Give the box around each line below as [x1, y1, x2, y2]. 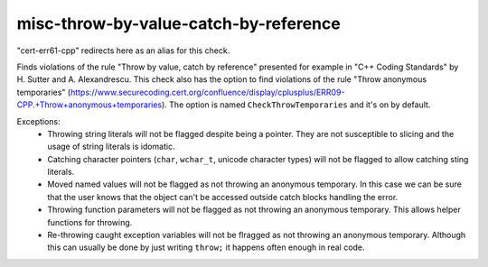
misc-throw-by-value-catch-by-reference [16, 14, 341, 33]
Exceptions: [16, 115, 61, 126]
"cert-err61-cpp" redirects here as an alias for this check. [16, 45, 230, 56]
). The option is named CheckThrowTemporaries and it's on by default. [161, 99, 431, 110]
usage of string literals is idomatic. [47, 141, 175, 152]
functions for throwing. [47, 216, 133, 227]
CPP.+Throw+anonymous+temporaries [16, 99, 163, 110]
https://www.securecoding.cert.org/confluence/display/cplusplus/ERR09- [70, 87, 345, 97]
